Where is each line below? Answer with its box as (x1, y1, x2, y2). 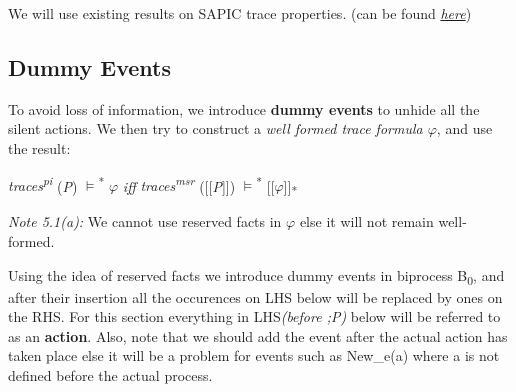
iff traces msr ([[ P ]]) (122, 172, 236, 196)
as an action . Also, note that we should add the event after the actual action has (8, 325, 508, 346)
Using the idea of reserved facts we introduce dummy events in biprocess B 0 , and (8, 264, 505, 288)
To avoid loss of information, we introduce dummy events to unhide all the (8, 98, 480, 119)
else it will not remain (299, 211, 434, 232)
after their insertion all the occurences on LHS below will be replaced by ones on (8, 286, 503, 307)
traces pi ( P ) (8, 172, 78, 196)
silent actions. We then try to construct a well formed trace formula (8, 118, 423, 139)
